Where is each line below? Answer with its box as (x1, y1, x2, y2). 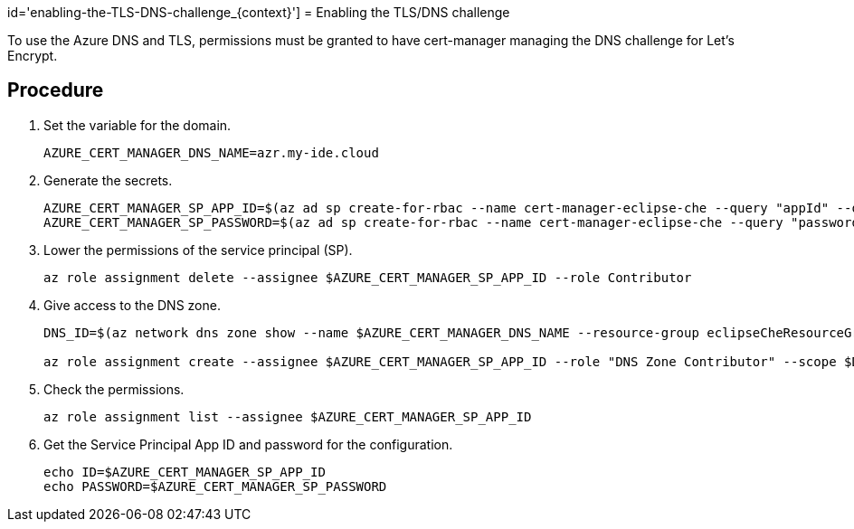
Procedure (7, 79, 104, 102)
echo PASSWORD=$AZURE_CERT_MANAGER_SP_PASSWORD (43, 478, 387, 494)
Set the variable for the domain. (43, 117, 232, 133)
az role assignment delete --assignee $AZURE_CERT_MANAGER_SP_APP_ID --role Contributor (43, 269, 692, 285)
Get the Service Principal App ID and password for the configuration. (43, 436, 453, 452)
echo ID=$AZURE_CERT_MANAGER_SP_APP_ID (43, 464, 326, 479)
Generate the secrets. (43, 172, 173, 188)
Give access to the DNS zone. (43, 297, 221, 313)
